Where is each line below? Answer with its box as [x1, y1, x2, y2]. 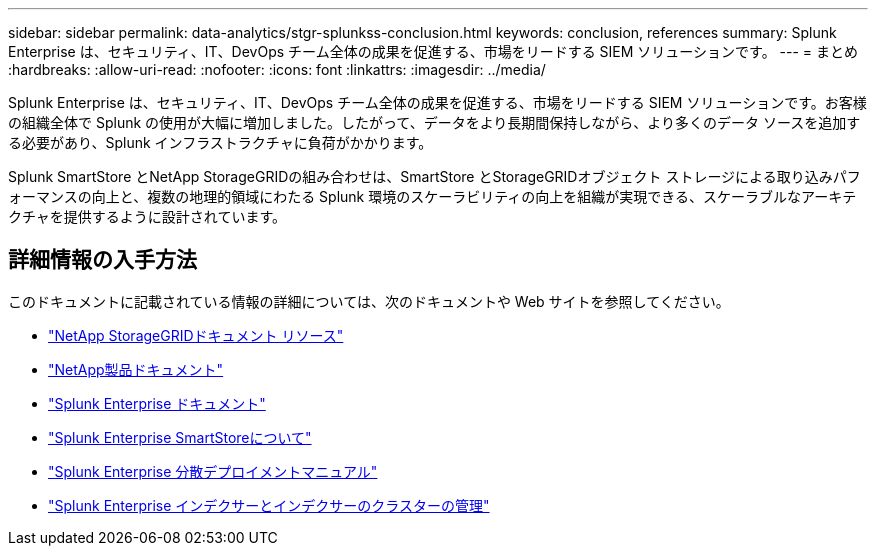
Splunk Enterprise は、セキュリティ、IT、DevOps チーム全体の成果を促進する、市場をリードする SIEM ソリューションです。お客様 [8, 94, 867, 111]
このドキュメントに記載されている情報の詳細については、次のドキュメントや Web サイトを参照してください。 [8, 292, 730, 310]
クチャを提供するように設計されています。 [8, 208, 287, 225]
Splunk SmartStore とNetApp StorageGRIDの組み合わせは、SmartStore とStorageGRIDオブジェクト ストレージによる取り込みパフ [8, 168, 861, 185]
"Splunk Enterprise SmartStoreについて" [48, 428, 312, 446]
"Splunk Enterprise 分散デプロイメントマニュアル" [48, 462, 378, 480]
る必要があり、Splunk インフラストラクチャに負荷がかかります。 [8, 134, 433, 151]
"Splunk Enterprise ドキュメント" [48, 394, 266, 412]
